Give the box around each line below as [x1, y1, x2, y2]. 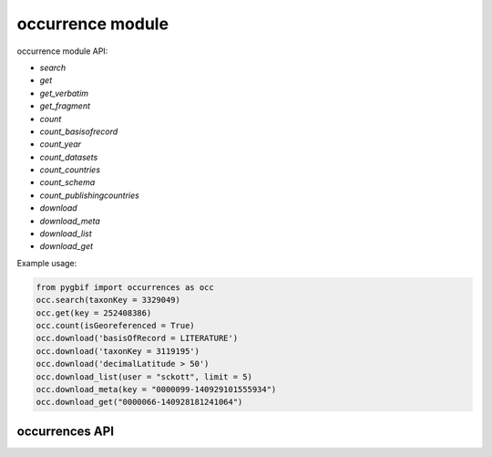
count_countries [39, 164, 100, 175]
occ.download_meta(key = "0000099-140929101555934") [36, 384, 277, 394]
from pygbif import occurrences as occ [36, 282, 214, 292]
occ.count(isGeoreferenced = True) [36, 320, 195, 330]
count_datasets [39, 151, 98, 162]
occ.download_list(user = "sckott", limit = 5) [36, 371, 252, 382]
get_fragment [39, 100, 91, 111]
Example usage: [16, 257, 77, 268]
